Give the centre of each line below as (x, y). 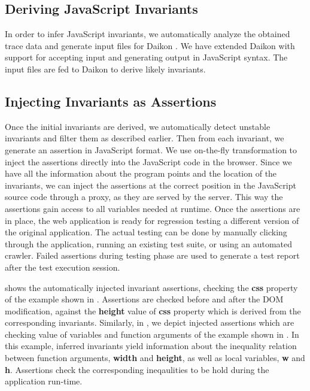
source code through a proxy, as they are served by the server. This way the (144, 197)
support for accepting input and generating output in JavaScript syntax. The (146, 57)
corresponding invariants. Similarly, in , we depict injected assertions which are (150, 322)
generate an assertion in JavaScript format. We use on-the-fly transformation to (151, 149)
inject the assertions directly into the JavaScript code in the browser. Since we (148, 161)
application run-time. (44, 381)
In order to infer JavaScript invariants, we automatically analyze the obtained (148, 34)
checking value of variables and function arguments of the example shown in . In (152, 334)
